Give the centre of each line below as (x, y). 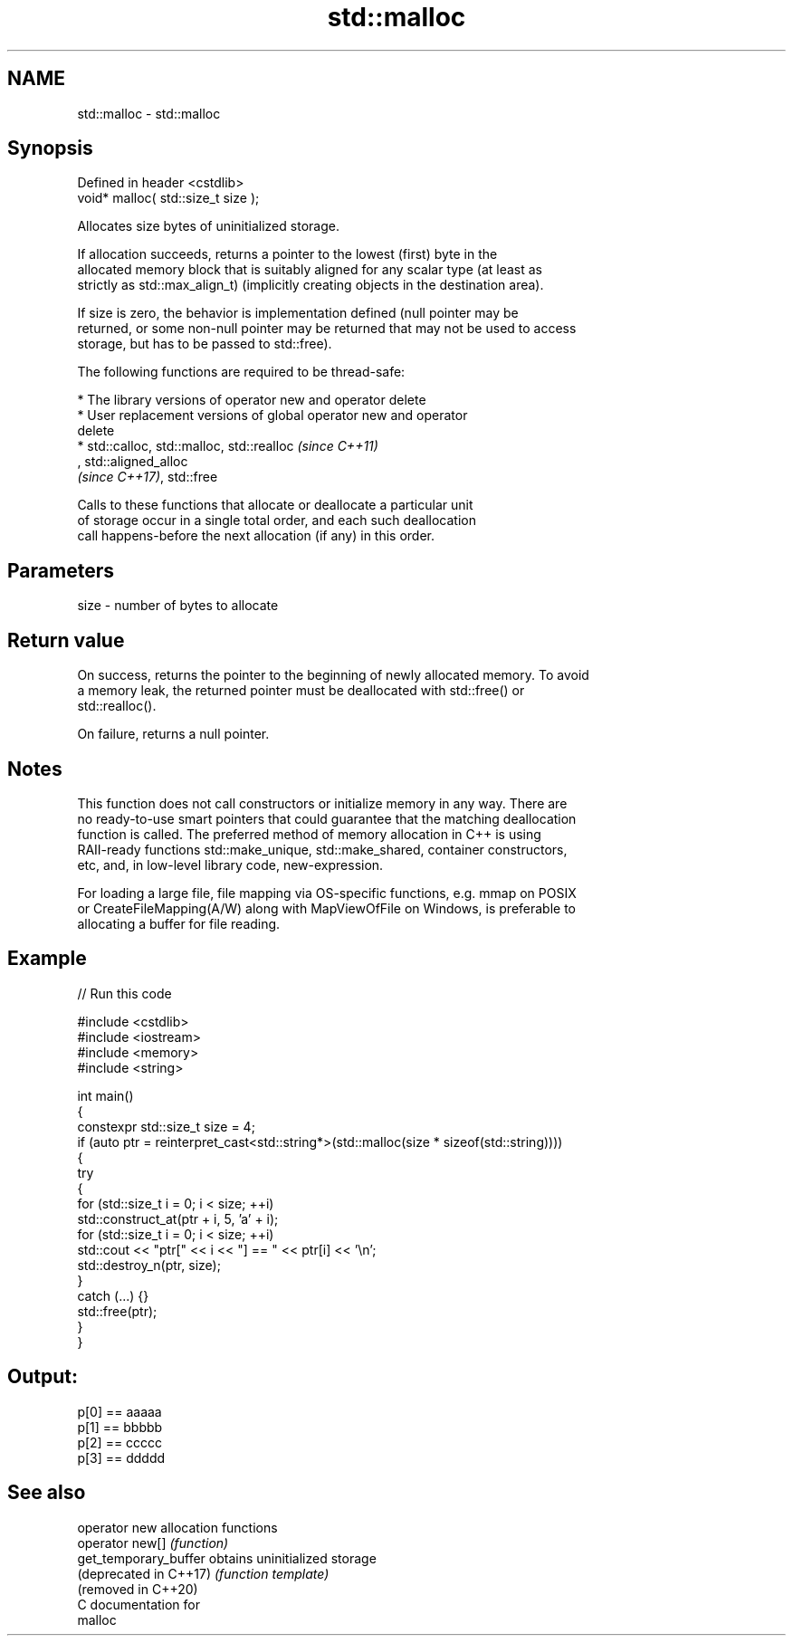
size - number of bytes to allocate (178, 606)
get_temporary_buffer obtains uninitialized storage (227, 1558)
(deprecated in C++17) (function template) (203, 1573)
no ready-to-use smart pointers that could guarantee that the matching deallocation (327, 818)
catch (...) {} (113, 1295)
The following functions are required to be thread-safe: (241, 372)
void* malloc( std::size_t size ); (168, 198)
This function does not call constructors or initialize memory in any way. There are (322, 803)
